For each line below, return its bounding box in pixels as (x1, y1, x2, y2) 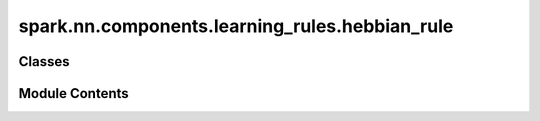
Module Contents (18, 85, 129, 102)
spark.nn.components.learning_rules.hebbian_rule (18, 15, 454, 37)
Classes (18, 53, 70, 70)
